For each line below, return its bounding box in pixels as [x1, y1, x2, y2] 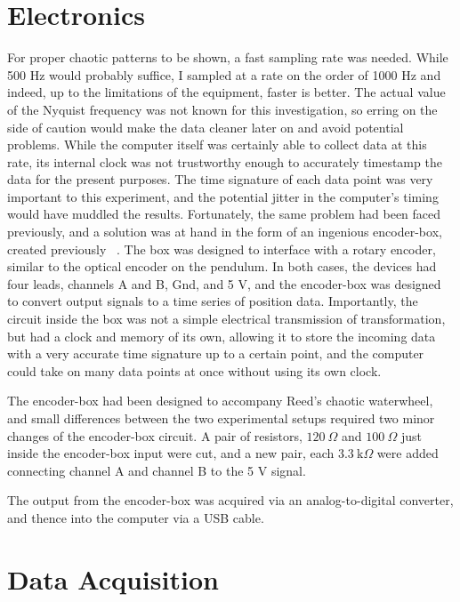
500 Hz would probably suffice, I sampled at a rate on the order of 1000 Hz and [7, 65, 441, 84]
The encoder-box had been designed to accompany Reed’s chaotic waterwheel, [7, 391, 433, 410]
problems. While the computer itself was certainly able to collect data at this [7, 135, 427, 154]
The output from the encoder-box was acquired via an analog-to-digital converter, [7, 491, 454, 510]
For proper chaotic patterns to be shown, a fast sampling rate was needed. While [7, 48, 448, 67]
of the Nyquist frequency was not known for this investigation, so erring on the [7, 100, 438, 118]
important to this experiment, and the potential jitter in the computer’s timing [7, 187, 439, 205]
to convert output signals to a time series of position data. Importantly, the [7, 292, 418, 310]
